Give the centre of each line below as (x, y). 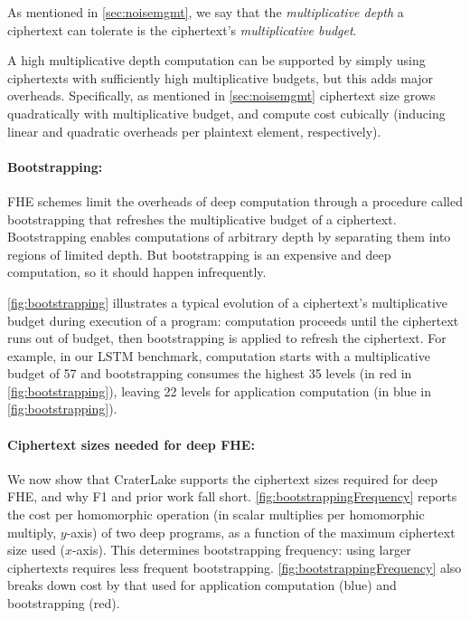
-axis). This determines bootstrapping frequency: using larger (241, 550)
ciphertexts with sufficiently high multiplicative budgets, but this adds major (221, 77)
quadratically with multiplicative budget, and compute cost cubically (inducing (226, 113)
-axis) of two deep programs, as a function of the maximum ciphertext (261, 532)
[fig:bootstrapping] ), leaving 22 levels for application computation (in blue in (219, 390)
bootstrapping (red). (64, 603)
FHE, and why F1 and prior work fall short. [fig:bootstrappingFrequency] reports (232, 496)
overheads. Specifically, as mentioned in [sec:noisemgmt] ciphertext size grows (221, 95)
